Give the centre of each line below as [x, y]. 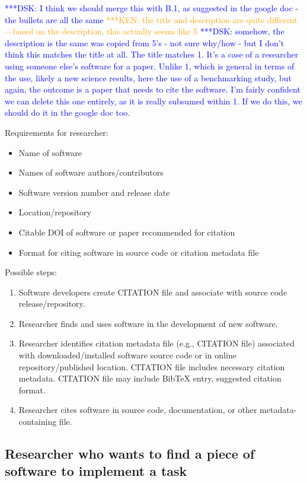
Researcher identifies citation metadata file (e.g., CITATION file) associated [157, 343]
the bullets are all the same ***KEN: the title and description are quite [135, 19]
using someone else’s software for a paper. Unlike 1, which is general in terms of [150, 66]
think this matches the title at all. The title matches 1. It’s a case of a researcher [152, 54]
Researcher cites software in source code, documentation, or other [138, 410]
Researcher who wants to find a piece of [130, 454]
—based [19, 31]
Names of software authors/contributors [91, 172]
